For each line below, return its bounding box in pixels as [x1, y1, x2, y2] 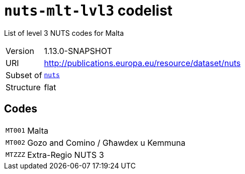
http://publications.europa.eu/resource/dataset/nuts [44, 57, 241, 68]
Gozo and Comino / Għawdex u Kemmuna [27, 137, 186, 148]
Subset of [6, 70, 42, 80]
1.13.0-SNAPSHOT [44, 45, 112, 56]
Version [6, 45, 34, 56]
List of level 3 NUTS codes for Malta [4, 28, 124, 37]
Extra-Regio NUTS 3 [27, 149, 104, 160]
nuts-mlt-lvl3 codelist [4, 2, 173, 19]
